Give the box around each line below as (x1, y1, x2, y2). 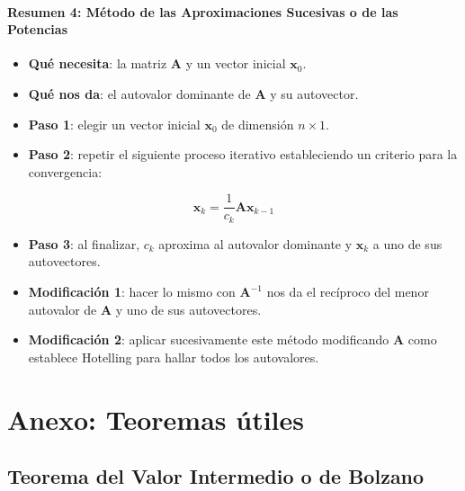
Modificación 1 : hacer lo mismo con (28, 282, 236, 301)
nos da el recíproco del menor (266, 282, 429, 301)
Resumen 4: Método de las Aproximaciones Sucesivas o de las (7, 2, 398, 21)
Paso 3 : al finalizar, (28, 234, 140, 253)
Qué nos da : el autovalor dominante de (28, 84, 251, 103)
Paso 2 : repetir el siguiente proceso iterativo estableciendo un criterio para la (28, 145, 458, 164)
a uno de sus (372, 234, 443, 253)
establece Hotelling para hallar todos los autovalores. (28, 347, 319, 366)
